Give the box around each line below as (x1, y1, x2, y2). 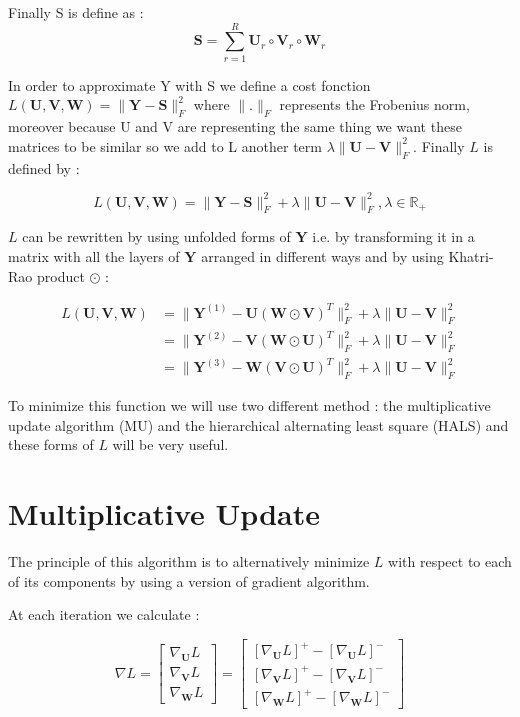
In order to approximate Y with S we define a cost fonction (8, 74, 371, 95)
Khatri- (448, 245, 494, 266)
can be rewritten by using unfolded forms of (22, 226, 291, 247)
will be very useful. (112, 434, 229, 455)
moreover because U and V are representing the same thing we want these (8, 116, 462, 137)
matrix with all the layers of (8, 245, 180, 266)
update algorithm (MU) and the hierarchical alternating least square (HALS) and (8, 414, 509, 435)
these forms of (8, 434, 94, 455)
